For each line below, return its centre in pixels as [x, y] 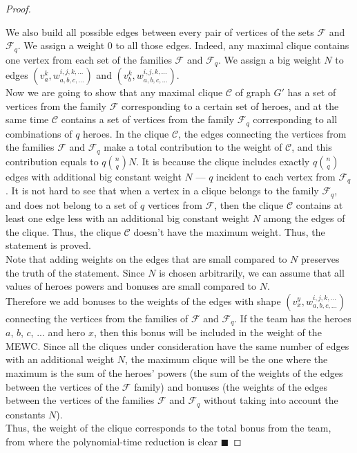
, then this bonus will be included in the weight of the [208, 332]
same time [27, 119]
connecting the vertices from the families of [97, 318]
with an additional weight [60, 359]
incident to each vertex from [276, 176]
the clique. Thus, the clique [63, 231]
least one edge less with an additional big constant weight [128, 218]
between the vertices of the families [80, 400]
